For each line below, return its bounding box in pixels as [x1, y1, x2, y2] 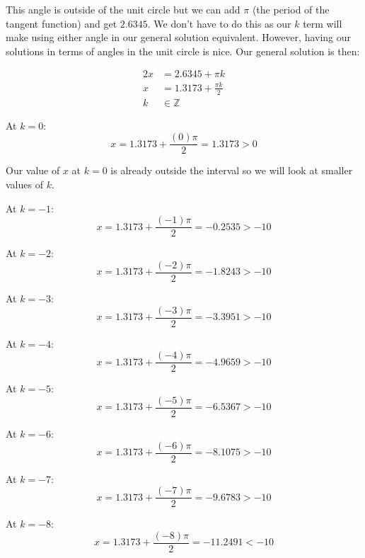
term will [303, 16, 342, 30]
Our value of [6, 163, 60, 178]
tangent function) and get [6, 16, 117, 30]
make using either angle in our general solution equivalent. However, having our [6, 30, 352, 45]
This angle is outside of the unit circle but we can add [6, 2, 241, 16]
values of [6, 177, 43, 192]
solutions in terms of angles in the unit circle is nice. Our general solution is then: [6, 43, 360, 58]
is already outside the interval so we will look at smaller [110, 163, 353, 178]
